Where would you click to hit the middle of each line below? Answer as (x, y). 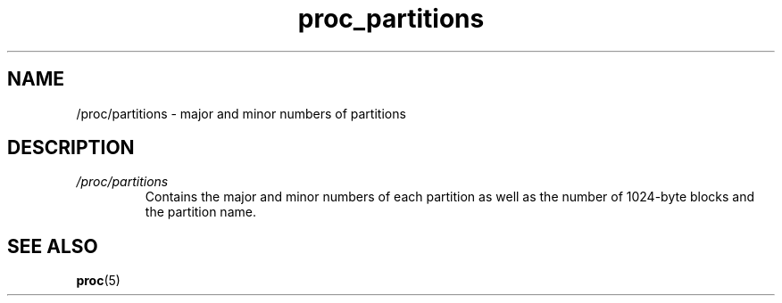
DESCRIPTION (71, 148)
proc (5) (98, 281)
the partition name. (200, 212)
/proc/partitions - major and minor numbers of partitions (241, 113)
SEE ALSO (53, 246)
